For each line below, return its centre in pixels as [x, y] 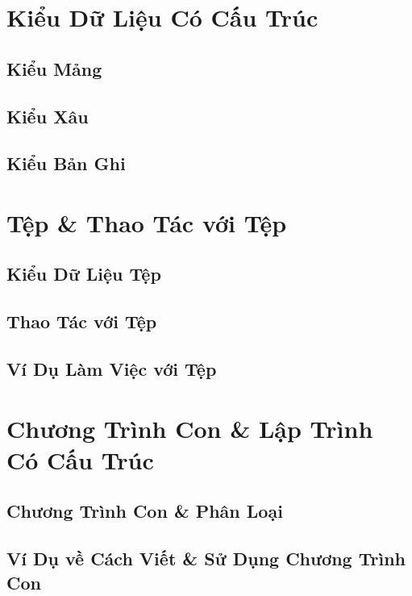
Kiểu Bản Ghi [66, 163]
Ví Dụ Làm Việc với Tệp [112, 369]
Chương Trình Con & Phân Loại [145, 511]
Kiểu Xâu [48, 116]
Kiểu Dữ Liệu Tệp [84, 274]
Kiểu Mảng [54, 68]
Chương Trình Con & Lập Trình [190, 428]
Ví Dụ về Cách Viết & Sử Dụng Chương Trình [206, 558]
